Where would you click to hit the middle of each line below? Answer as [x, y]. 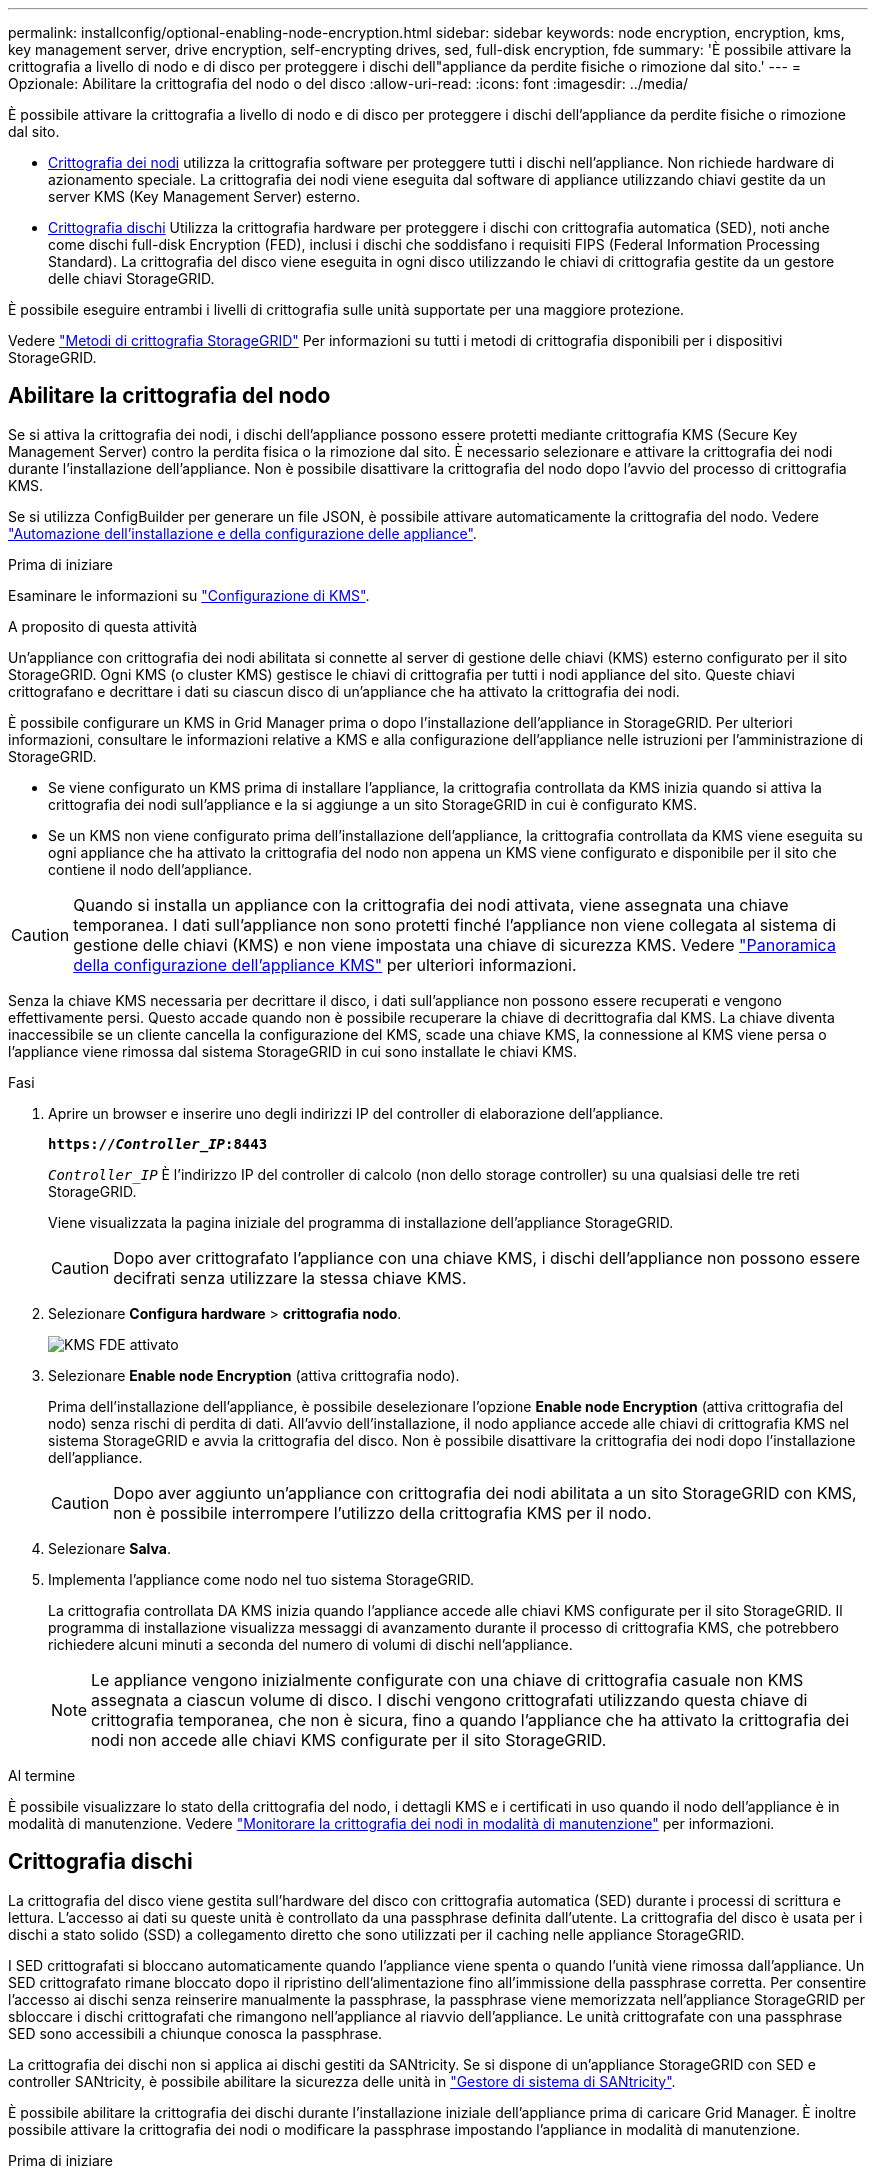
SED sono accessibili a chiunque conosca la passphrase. [195, 2033]
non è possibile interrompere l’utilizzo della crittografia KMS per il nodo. [382, 1512]
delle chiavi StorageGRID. [131, 278]
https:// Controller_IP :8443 [158, 1143]
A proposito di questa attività [103, 626]
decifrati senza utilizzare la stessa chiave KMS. [290, 1277]
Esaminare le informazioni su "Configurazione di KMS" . [189, 595]
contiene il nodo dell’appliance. [150, 869]
